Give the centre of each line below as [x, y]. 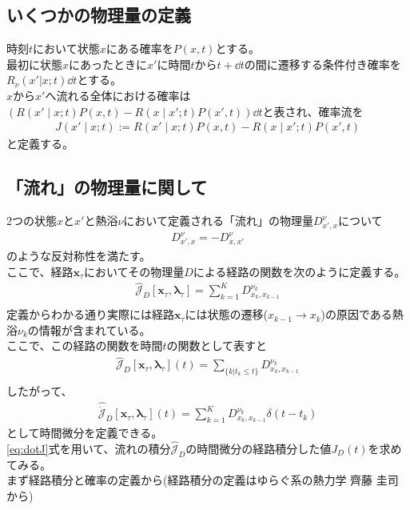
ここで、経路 [40, 271]
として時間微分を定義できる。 [85, 432]
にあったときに [108, 64]
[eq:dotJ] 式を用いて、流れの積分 [89, 448]
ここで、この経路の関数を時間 [85, 345]
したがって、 [40, 391]
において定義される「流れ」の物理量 [218, 220]
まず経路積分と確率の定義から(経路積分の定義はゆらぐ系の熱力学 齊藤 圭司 [203, 480]
